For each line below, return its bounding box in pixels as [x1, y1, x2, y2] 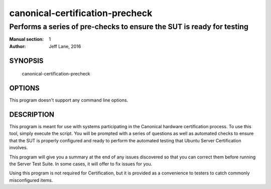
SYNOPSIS [9, 56, 44, 65]
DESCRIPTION [9, 110, 55, 119]
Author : [9, 43, 26, 49]
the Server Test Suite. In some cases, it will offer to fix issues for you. [9, 161, 153, 167]
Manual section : [9, 36, 44, 42]
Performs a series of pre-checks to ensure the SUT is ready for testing [9, 22, 248, 31]
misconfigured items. [9, 177, 53, 183]
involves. [9, 145, 28, 151]
